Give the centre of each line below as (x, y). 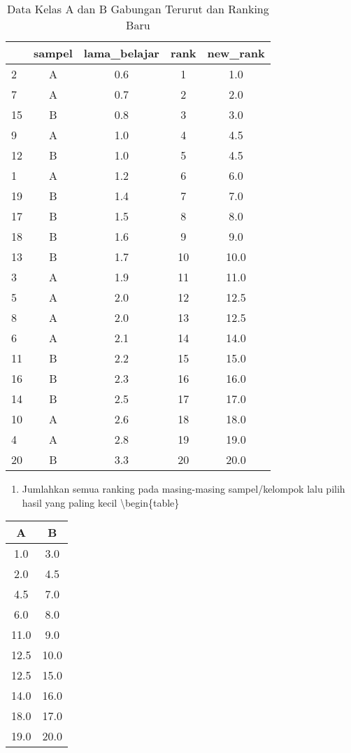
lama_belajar (121, 53)
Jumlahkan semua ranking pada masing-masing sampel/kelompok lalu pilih (184, 488)
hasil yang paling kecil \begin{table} (101, 502)
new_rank (236, 53)
